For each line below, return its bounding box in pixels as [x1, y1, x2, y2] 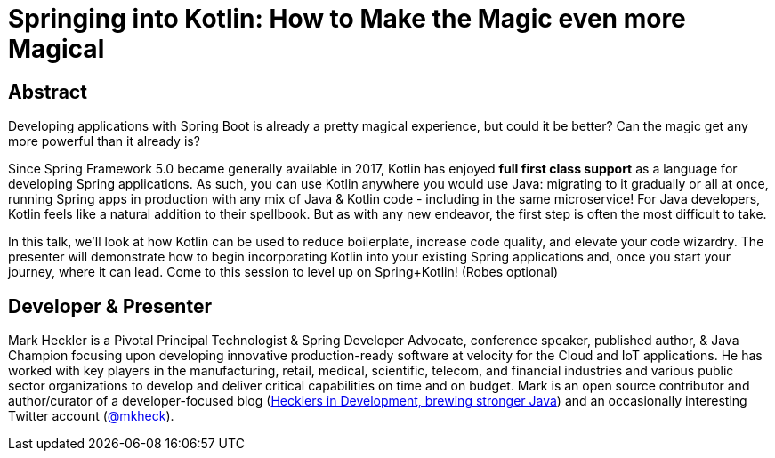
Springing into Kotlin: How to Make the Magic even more [8, 4, 686, 34]
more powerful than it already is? [8, 133, 200, 149]
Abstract [8, 80, 87, 103]
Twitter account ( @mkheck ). [8, 408, 174, 424]
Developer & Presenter [8, 294, 212, 317]
